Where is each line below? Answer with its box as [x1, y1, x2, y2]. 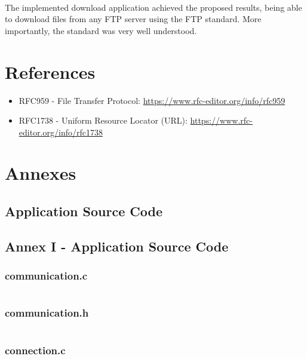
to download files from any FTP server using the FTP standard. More [5, 13, 262, 25]
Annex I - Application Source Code [5, 237, 229, 255]
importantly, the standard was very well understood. [5, 24, 197, 36]
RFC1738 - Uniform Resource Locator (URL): [19, 114, 188, 127]
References [5, 59, 96, 84]
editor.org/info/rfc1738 [19, 125, 103, 138]
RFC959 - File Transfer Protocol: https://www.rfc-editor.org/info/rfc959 [19, 94, 285, 106]
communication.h [5, 305, 89, 320]
